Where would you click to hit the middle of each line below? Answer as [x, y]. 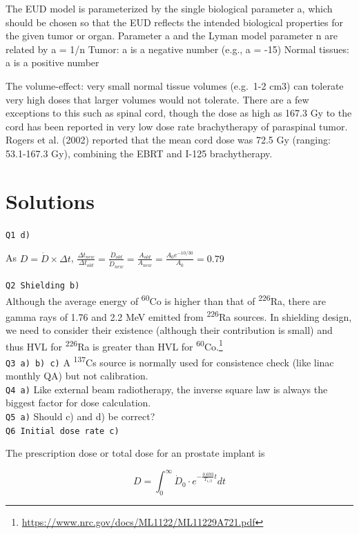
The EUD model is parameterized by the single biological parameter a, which [169, 8]
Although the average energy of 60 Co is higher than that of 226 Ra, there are [166, 299]
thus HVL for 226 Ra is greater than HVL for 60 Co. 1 [114, 345]
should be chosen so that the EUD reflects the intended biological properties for [174, 22]
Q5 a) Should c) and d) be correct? [80, 416]
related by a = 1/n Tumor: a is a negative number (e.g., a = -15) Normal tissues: [177, 49]
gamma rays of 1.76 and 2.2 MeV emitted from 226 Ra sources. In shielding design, [179, 315]
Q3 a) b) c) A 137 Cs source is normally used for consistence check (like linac [170, 361]
